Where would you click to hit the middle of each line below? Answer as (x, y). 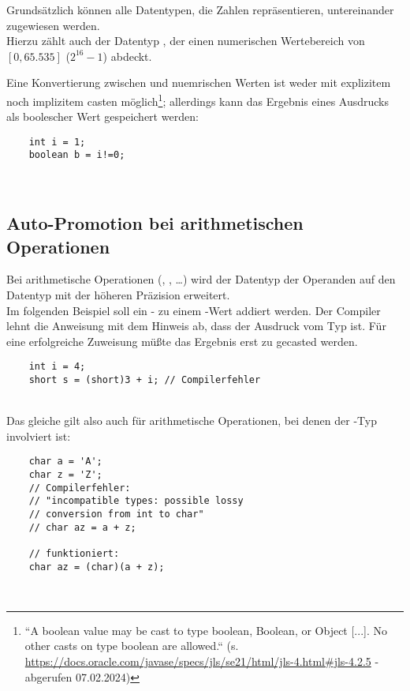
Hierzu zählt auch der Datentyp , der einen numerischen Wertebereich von (186, 41)
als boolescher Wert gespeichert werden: (102, 116)
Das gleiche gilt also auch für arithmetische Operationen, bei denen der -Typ (192, 421)
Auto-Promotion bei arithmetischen (155, 223)
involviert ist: (39, 436)
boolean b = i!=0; (77, 155)
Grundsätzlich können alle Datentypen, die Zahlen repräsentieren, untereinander (200, 9)
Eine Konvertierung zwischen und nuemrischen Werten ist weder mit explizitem (199, 83)
